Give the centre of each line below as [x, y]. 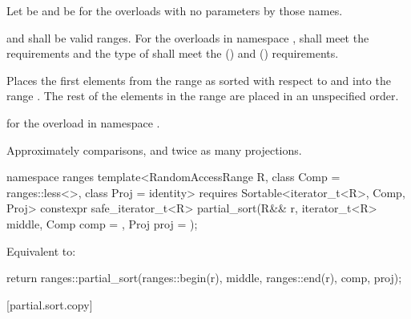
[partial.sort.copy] [50, 304]
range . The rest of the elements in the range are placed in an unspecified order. [203, 96]
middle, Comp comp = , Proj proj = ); [102, 223]
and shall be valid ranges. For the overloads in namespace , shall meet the [188, 37]
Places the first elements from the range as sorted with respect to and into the [199, 80]
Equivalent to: [41, 250]
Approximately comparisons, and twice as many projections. [154, 149]
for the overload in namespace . [83, 122]
